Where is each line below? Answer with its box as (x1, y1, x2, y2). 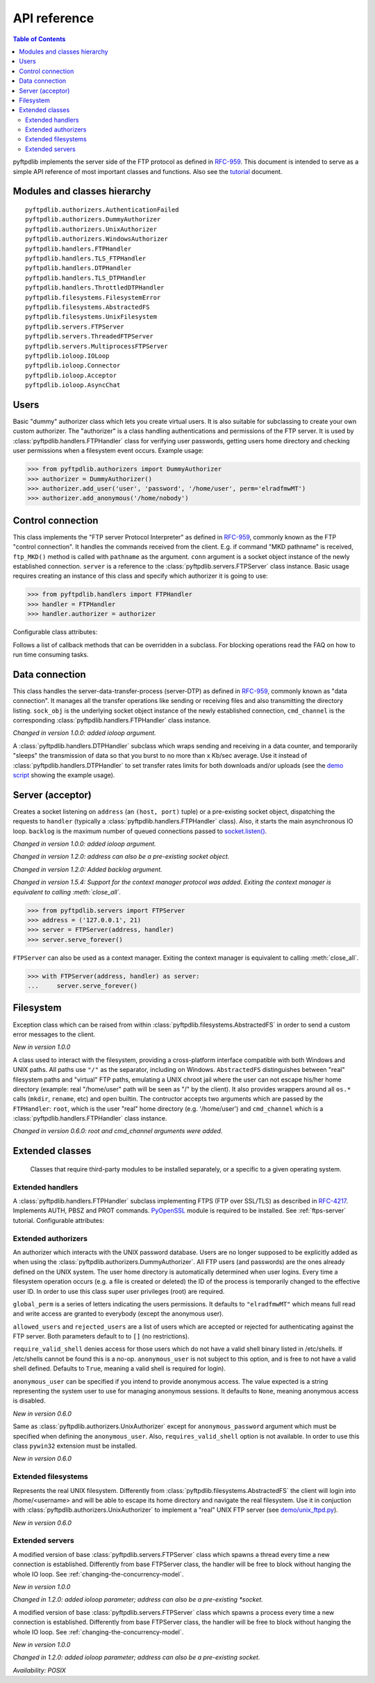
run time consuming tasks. (12, 650, 89, 658)
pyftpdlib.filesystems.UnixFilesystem (25, 313, 158, 321)
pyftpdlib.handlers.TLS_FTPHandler (25, 254, 147, 262)
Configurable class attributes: (12, 628, 98, 636)
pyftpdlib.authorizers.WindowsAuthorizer (25, 235, 168, 243)
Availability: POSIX (12, 1666, 66, 1674)
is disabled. (12, 1396, 46, 1405)
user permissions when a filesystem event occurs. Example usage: (12, 446, 204, 455)
